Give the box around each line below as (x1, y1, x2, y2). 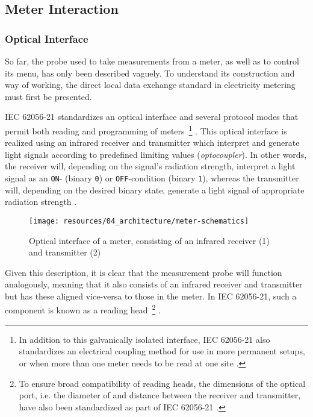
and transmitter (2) (29, 246, 101, 259)
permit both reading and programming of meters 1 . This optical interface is (5, 122, 287, 137)
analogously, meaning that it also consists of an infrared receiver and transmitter (5, 278, 303, 290)
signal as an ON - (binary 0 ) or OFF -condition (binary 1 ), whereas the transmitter (5, 172, 299, 184)
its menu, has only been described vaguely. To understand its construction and (5, 66, 295, 79)
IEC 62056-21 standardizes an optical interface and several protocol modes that (5, 110, 299, 123)
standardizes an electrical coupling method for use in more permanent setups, (19, 345, 305, 357)
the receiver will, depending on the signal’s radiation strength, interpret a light (5, 160, 296, 172)
